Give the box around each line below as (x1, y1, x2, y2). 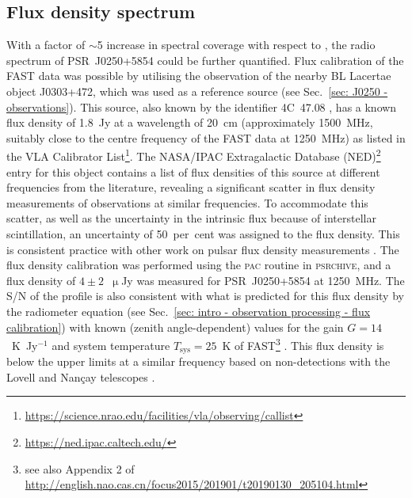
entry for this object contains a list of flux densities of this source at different (6, 163, 380, 180)
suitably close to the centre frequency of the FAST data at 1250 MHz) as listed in (6, 129, 406, 146)
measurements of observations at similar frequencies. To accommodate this (6, 194, 368, 211)
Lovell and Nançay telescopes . (6, 368, 155, 385)
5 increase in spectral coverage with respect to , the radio (97, 36, 376, 53)
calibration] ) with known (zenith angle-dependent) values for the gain (6, 318, 344, 335)
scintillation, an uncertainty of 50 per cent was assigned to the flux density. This (6, 225, 400, 241)
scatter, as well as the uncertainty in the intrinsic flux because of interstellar (6, 210, 376, 226)
